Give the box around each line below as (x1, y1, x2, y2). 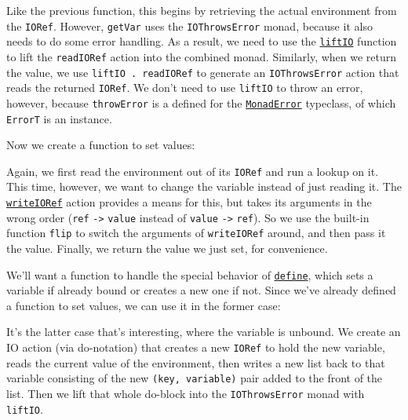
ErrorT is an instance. (6, 110, 112, 126)
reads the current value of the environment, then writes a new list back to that (6, 354, 385, 371)
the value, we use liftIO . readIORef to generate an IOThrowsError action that (6, 64, 399, 80)
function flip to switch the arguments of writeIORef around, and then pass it (6, 225, 386, 241)
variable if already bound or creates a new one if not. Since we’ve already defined (6, 282, 396, 298)
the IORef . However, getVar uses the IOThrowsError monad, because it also (6, 17, 373, 34)
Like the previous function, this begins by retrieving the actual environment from (6, 2, 397, 18)
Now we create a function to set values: (6, 137, 195, 153)
